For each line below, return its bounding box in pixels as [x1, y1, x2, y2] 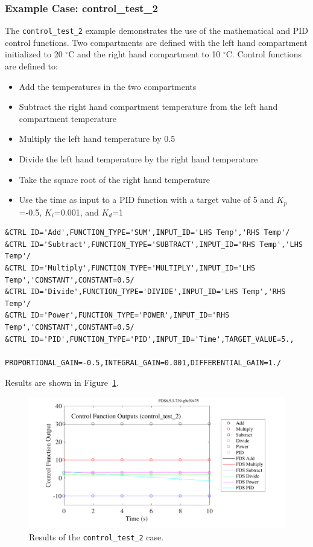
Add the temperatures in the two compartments [19, 80, 197, 92]
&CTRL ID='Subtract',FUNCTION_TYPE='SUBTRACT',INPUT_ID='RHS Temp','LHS [5, 240, 303, 249]
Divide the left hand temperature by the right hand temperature [19, 153, 258, 165]
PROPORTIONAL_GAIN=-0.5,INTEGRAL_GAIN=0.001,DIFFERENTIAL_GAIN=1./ [5, 358, 282, 367]
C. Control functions [226, 48, 302, 60]
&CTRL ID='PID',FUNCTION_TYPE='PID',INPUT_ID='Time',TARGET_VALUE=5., [5, 334, 294, 344]
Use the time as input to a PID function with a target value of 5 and [19, 193, 274, 206]
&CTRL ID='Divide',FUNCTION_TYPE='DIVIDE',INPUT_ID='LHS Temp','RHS [5, 287, 286, 296]
